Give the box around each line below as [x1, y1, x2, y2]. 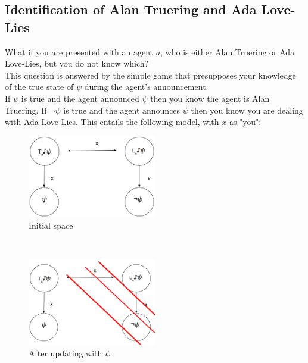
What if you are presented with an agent [5, 45, 154, 58]
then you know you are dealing [191, 104, 303, 116]
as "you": [229, 115, 262, 128]
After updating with [29, 346, 102, 359]
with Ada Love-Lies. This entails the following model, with [5, 115, 219, 128]
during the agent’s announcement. [84, 80, 209, 93]
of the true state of [5, 80, 74, 93]
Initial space [29, 219, 73, 231]
